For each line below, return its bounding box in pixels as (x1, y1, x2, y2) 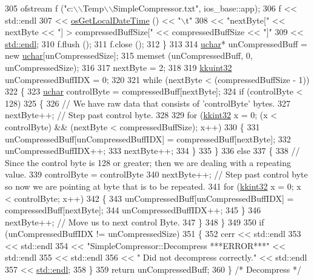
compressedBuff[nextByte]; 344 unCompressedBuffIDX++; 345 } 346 (5, 204, 261, 216)
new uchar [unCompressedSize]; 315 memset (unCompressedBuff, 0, (5, 49, 253, 62)
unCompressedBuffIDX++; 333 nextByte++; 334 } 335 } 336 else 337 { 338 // (5, 144, 300, 157)
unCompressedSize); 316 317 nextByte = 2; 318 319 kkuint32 (5, 61, 232, 73)
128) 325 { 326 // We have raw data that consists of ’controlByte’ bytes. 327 (5, 96, 291, 109)
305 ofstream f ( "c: (5, 2, 73, 14)
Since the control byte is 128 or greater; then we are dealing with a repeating (5, 156, 292, 168)
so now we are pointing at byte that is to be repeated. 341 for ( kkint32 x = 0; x (5, 179, 301, 192)
